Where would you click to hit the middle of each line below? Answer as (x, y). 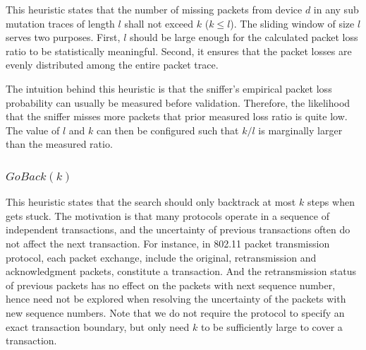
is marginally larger (300, 130)
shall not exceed (159, 23)
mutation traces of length (60, 23)
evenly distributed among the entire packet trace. (112, 65)
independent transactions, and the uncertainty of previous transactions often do (178, 229)
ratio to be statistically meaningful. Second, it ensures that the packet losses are (179, 51)
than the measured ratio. (59, 144)
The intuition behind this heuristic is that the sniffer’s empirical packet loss (169, 88)
